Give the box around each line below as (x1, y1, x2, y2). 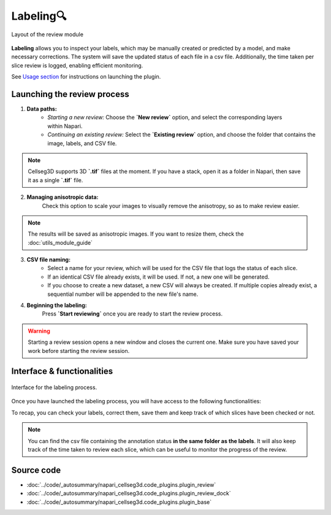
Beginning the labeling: (26, 301, 87, 309)
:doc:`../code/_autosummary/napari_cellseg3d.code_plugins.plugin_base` (26, 498, 211, 506)
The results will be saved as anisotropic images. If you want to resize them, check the (28, 230, 245, 238)
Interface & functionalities (11, 366, 113, 377)
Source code (11, 465, 61, 475)
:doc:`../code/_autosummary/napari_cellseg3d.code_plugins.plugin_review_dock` (26, 490, 231, 497)
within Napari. (47, 122, 83, 130)
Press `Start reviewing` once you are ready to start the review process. (42, 310, 223, 317)
